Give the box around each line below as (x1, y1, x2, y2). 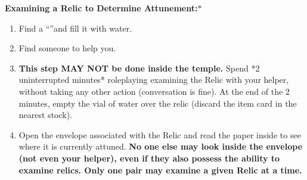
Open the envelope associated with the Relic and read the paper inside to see (18, 128, 301, 141)
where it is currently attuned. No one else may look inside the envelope (18, 140, 303, 153)
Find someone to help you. (18, 42, 116, 54)
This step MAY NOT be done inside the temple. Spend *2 (18, 61, 260, 74)
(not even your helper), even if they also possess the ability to (18, 151, 280, 164)
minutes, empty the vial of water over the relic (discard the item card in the (18, 97, 297, 109)
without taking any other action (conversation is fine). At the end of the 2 (18, 85, 290, 97)
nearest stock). (18, 108, 73, 121)
